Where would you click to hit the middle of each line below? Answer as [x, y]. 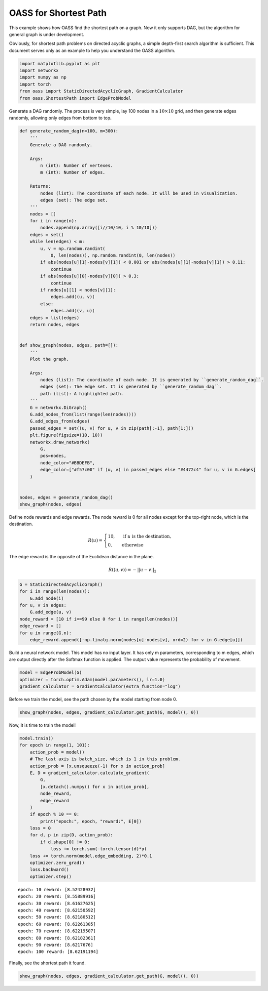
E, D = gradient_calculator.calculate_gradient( [90, 773]
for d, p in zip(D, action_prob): [71, 835]
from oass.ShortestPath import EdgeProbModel [75, 98]
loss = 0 [40, 828]
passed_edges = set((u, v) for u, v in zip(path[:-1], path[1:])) [112, 428]
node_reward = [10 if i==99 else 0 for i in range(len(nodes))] [99, 619]
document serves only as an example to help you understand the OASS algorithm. [92, 50]
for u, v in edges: [43, 605]
